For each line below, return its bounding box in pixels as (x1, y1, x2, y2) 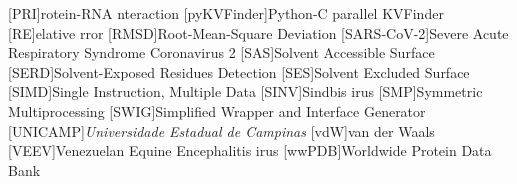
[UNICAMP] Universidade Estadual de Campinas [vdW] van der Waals (8, 120, 435, 141)
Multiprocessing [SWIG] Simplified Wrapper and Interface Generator (8, 100, 426, 121)
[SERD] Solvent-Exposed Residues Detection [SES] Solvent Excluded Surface (8, 61, 470, 82)
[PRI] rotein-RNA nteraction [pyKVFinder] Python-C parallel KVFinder (8, 3, 444, 23)
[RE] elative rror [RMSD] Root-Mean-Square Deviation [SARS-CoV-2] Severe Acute (8, 22, 509, 43)
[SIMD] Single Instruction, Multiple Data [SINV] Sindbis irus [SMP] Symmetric (8, 81, 483, 102)
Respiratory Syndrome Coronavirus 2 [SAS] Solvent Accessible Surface (8, 42, 435, 63)
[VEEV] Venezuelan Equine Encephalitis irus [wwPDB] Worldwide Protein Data (8, 140, 492, 161)
